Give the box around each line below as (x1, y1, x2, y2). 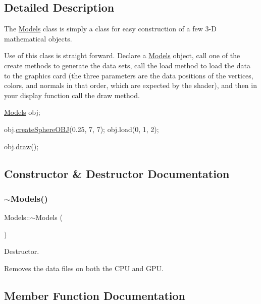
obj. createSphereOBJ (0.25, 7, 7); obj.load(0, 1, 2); (4, 123, 159, 134)
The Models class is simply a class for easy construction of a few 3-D (4, 23, 217, 34)
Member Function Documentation (4, 287, 186, 303)
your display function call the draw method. (4, 90, 140, 100)
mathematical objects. (4, 33, 72, 44)
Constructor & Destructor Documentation (4, 165, 230, 181)
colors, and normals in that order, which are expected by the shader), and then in (4, 80, 257, 91)
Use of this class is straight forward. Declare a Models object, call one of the (4, 50, 240, 61)
